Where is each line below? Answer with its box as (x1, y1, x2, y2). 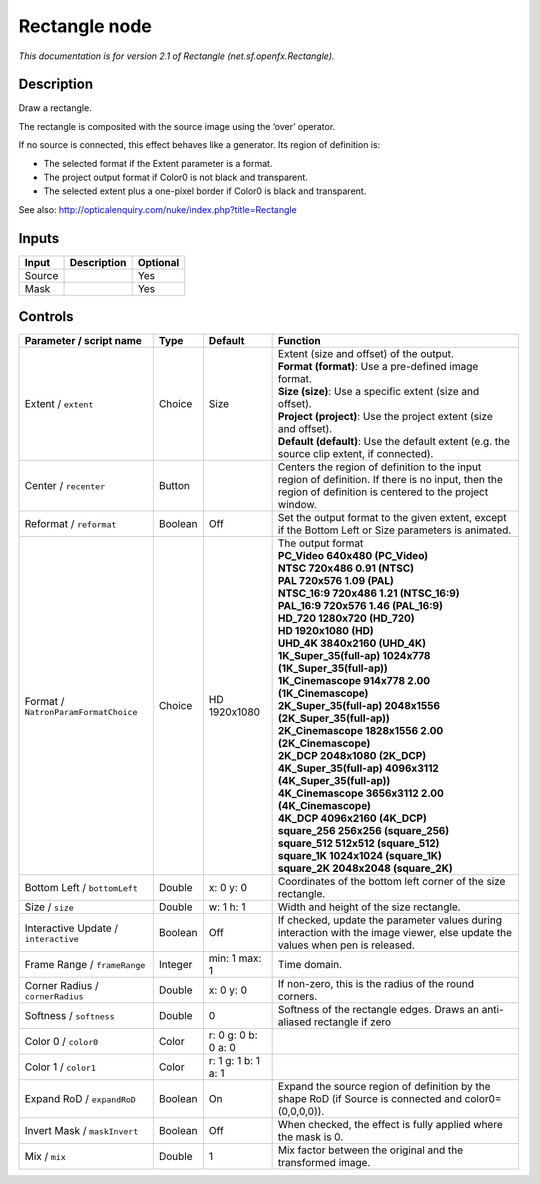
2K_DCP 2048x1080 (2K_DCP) (277, 749, 427, 763)
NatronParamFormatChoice (24, 706, 138, 717)
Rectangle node (18, 15, 152, 37)
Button (158, 479, 190, 493)
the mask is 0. (277, 1130, 344, 1144)
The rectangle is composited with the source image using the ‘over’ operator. (18, 120, 336, 132)
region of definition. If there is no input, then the (277, 473, 504, 487)
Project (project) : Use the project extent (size (277, 410, 494, 424)
